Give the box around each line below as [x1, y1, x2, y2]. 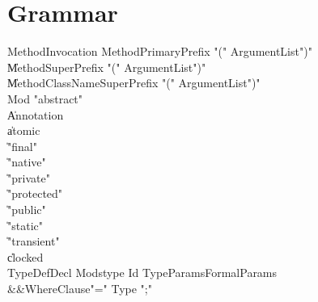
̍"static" [7, 216, 43, 233]
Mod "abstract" [7, 90, 83, 107]
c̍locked [7, 248, 44, 265]
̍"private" [7, 169, 50, 186]
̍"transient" [7, 233, 60, 250]
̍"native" [7, 153, 46, 170]
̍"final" [7, 137, 37, 154]
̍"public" [7, 201, 46, 218]
